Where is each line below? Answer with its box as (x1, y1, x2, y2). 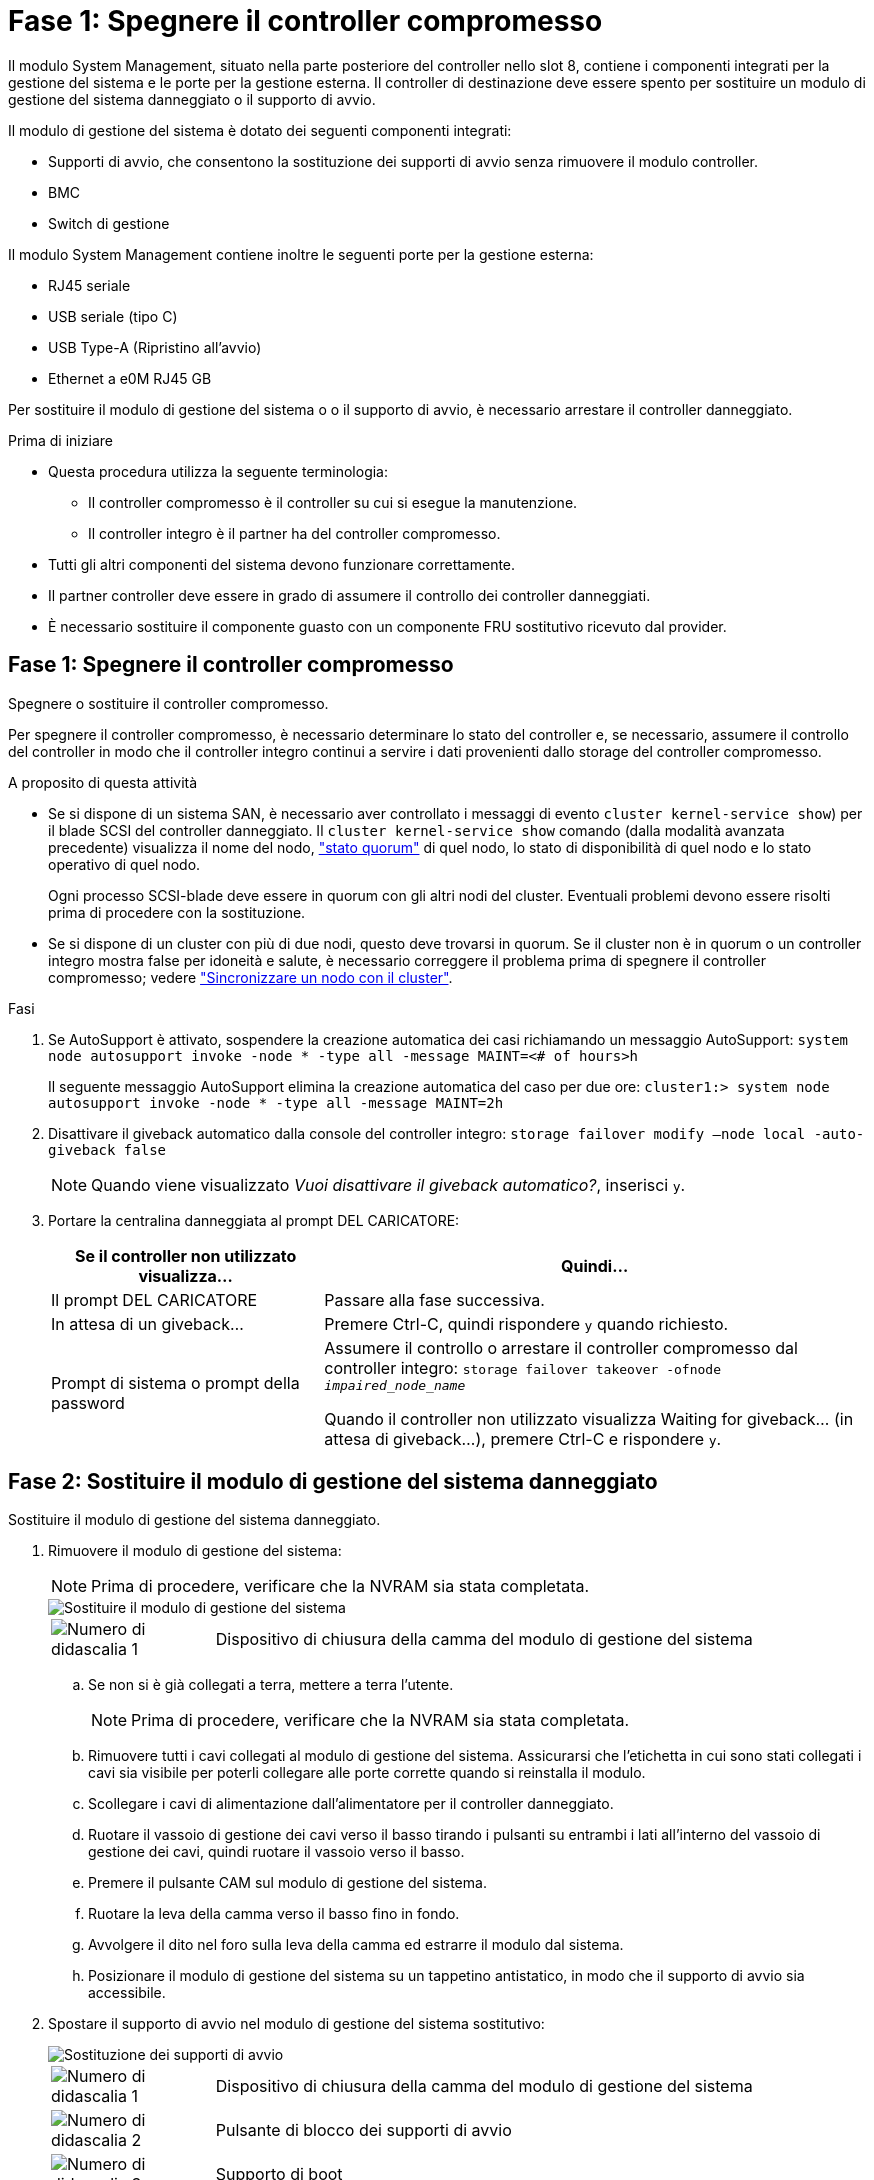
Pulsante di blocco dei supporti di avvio (215, 2120, 512, 2141)
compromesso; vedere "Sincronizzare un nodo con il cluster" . (48, 968, 453, 986)
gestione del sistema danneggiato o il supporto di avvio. (8, 90, 376, 108)
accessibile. (88, 1984, 166, 2002)
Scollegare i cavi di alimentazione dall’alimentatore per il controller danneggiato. (88, 1795, 614, 1813)
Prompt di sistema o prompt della (51, 1373, 300, 1394)
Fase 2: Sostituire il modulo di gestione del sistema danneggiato (8, 1469, 658, 1495)
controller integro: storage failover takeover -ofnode (324, 1357, 721, 1378)
